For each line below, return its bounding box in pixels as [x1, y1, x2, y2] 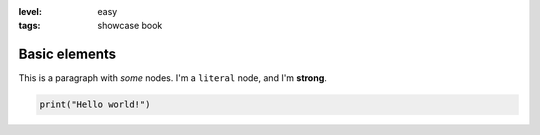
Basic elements [18, 46, 117, 63]
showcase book [97, 20, 163, 32]
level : [18, 6, 42, 17]
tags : [18, 20, 41, 32]
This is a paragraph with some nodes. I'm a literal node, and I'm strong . [18, 72, 327, 84]
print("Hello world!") [39, 99, 151, 110]
